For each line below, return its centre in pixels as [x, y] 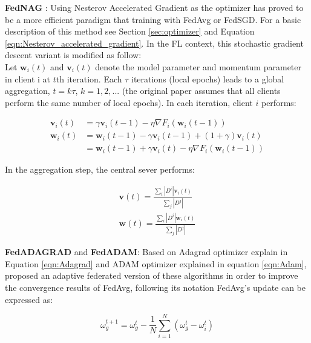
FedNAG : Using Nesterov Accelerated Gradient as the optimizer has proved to [154, 7]
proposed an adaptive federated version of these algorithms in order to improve [152, 275]
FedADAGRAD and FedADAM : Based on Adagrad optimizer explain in [146, 252]
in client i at [28, 78]
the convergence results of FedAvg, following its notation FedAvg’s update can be [155, 287]
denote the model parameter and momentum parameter [198, 66]
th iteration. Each [89, 78]
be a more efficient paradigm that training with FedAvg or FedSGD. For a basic [153, 19]
